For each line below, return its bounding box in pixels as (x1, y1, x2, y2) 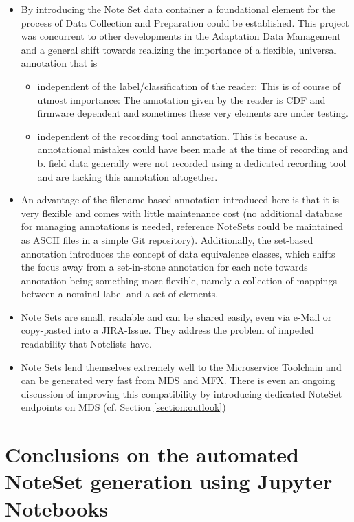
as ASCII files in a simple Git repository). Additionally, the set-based (21, 232, 313, 247)
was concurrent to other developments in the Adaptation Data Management (21, 29, 341, 43)
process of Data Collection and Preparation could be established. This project (21, 15, 349, 30)
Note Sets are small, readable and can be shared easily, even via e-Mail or (21, 309, 332, 324)
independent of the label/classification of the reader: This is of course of (37, 78, 340, 93)
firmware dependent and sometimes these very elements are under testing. (37, 106, 349, 120)
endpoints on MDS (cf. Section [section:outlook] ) (21, 400, 226, 414)
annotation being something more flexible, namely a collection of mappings (21, 273, 337, 287)
